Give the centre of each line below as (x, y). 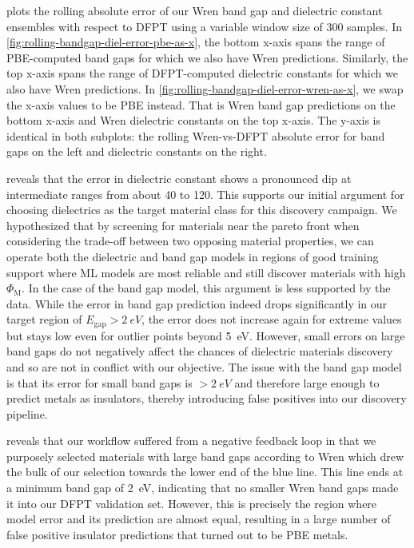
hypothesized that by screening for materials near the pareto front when (183, 225)
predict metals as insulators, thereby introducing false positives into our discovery (207, 398)
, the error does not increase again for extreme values (272, 319)
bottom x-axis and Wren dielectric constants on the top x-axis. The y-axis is (193, 120)
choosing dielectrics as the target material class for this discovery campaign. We (202, 210)
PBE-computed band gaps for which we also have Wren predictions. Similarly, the (207, 57)
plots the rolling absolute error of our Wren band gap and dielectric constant (195, 10)
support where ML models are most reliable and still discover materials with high (206, 272)
